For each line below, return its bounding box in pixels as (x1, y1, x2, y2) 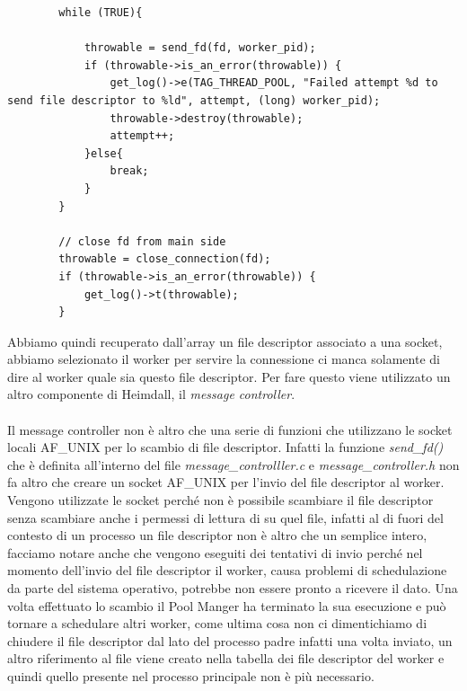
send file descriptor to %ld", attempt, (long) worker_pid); (7, 93, 381, 107)
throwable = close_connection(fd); (58, 252, 271, 266)
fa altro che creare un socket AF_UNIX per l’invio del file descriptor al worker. (7, 473, 445, 492)
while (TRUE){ (58, 6, 143, 19)
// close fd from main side (58, 235, 226, 248)
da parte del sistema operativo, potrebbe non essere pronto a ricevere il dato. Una (7, 579, 458, 597)
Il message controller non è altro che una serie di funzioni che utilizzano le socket (7, 420, 453, 439)
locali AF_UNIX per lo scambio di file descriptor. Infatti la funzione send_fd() (7, 438, 444, 456)
